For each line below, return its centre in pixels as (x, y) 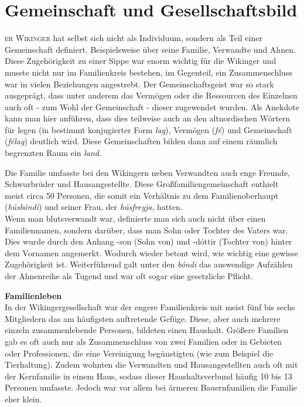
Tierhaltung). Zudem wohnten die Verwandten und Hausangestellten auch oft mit (151, 364)
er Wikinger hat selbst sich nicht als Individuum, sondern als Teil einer (134, 38)
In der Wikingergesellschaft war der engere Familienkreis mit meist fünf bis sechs (150, 307)
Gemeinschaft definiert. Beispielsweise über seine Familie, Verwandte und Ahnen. (150, 49)
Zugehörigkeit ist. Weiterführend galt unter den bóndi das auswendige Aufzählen (149, 264)
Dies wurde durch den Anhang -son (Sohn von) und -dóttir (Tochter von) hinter (148, 241)
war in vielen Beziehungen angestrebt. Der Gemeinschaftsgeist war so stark (139, 84)
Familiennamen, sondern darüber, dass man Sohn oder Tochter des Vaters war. (146, 230)
